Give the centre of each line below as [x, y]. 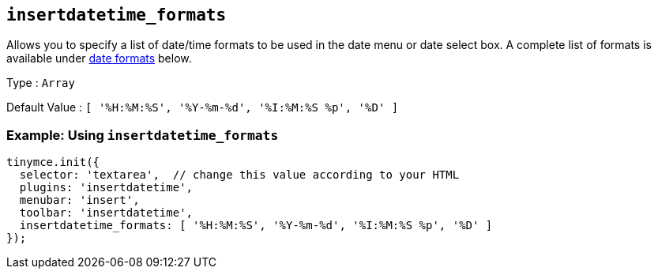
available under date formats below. [99, 58]
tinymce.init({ [53, 162]
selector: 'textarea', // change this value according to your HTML [239, 175]
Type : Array [41, 83]
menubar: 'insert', [79, 200]
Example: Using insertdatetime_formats [143, 135]
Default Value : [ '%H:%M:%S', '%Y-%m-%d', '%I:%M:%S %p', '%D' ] [203, 107]
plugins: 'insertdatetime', [106, 188]
